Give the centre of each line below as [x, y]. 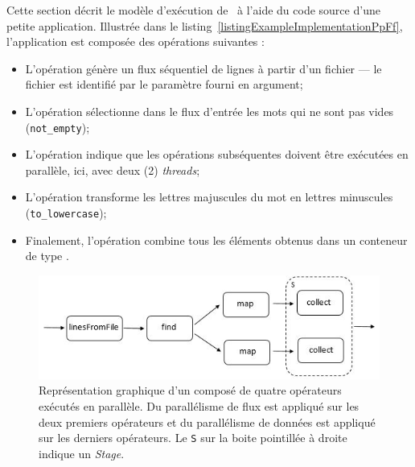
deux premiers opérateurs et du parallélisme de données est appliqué [207, 422]
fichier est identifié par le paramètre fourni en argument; [164, 84]
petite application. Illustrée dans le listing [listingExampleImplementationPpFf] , [205, 25]
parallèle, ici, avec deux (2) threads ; [113, 169]
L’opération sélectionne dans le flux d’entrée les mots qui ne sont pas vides [210, 111]
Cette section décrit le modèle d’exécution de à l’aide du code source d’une [193, 10]
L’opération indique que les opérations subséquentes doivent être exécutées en [217, 154]
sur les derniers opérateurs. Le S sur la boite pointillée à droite [193, 438]
